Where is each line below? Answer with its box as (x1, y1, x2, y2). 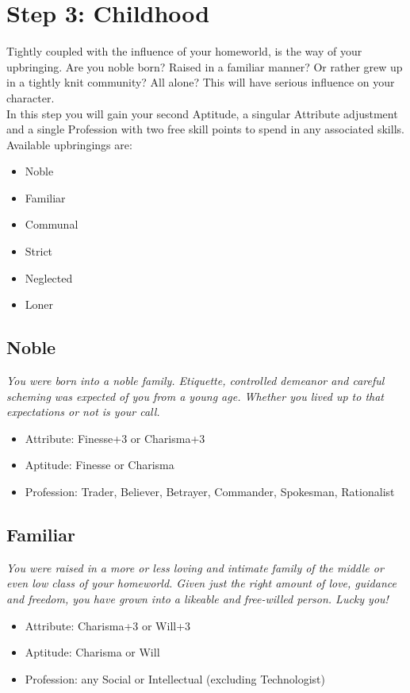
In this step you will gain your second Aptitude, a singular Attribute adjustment (6, 105, 398, 121)
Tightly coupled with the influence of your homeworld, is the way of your (6, 43, 362, 60)
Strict (25, 243, 53, 260)
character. (6, 89, 55, 106)
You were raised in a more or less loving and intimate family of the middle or (6, 559, 384, 576)
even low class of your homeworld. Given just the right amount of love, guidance (6, 575, 397, 591)
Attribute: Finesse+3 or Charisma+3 (25, 429, 205, 446)
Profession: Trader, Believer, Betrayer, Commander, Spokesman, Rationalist (25, 483, 395, 500)
